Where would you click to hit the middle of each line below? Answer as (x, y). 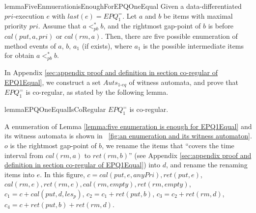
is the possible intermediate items (194, 45)
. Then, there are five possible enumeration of (169, 36)
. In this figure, (62, 174)
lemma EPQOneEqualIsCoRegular (55, 109)
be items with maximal (198, 15)
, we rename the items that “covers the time (168, 145)
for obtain (19, 55)
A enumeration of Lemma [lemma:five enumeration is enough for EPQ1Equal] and (128, 126)
